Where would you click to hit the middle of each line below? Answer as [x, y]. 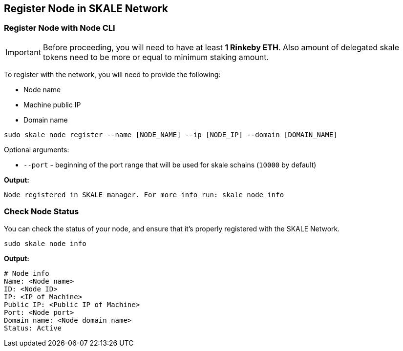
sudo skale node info [45, 243]
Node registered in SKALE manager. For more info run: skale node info [144, 195]
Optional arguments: [37, 149]
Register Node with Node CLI [60, 28]
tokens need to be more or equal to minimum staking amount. [156, 57]
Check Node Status [42, 212]
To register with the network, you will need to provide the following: [112, 74]
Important [23, 52]
